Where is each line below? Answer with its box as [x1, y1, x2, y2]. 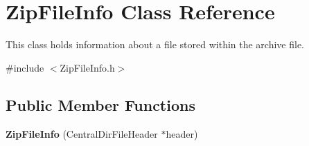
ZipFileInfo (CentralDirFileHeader [6, 126, 158, 140]
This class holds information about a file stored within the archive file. [6, 37, 305, 52]
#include [6, 60, 44, 74]
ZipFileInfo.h [60, 60, 115, 74]
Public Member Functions [6, 94, 195, 115]
